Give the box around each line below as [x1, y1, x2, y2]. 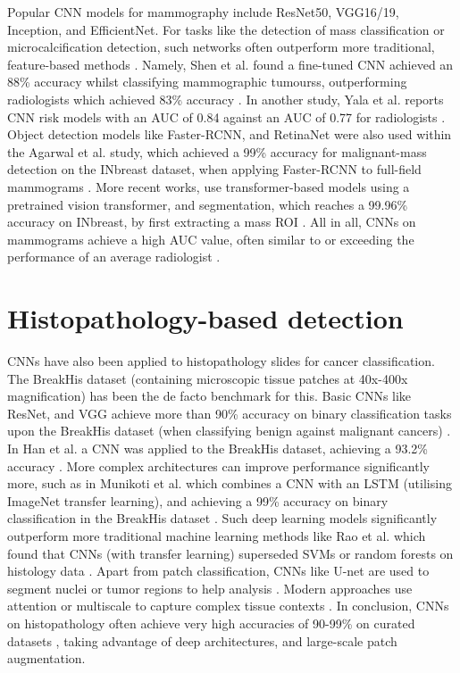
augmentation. [7, 649, 86, 668]
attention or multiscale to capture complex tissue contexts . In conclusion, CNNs [7, 596, 449, 615]
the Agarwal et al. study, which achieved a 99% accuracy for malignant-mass [7, 142, 427, 161]
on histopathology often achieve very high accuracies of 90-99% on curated [7, 613, 415, 632]
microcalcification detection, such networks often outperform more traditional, [7, 37, 435, 56]
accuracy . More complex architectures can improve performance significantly [7, 456, 430, 475]
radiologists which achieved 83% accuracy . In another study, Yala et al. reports [7, 89, 444, 108]
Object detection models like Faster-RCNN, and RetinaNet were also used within [7, 125, 452, 144]
